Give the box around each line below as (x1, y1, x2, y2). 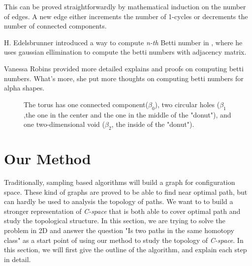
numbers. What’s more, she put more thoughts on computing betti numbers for (4, 73, 244, 83)
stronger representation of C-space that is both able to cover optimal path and (4, 206, 241, 216)
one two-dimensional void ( (24, 119, 105, 129)
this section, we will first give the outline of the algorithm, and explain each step (4, 244, 247, 255)
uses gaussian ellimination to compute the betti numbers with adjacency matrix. (4, 47, 247, 57)
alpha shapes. (4, 83, 45, 93)
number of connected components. (4, 21, 107, 31)
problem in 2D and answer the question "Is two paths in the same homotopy (4, 225, 234, 236)
